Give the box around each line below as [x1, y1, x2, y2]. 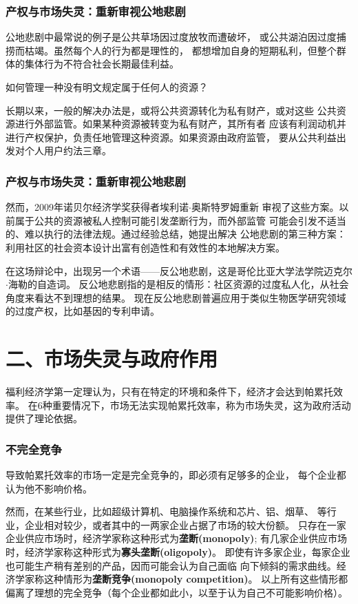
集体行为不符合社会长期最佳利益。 [24, 56, 179, 71]
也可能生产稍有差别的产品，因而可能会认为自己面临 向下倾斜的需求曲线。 [6, 558, 337, 572]
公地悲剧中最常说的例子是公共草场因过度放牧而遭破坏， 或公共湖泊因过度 [6, 30, 337, 44]
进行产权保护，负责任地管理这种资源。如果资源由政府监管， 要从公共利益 [6, 129, 337, 144]
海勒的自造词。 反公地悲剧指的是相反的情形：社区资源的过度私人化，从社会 [8, 277, 349, 291]
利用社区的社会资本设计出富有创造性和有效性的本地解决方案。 [6, 240, 285, 254]
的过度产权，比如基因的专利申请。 [6, 304, 160, 318]
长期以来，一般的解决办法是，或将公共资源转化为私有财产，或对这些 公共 [6, 103, 337, 117]
